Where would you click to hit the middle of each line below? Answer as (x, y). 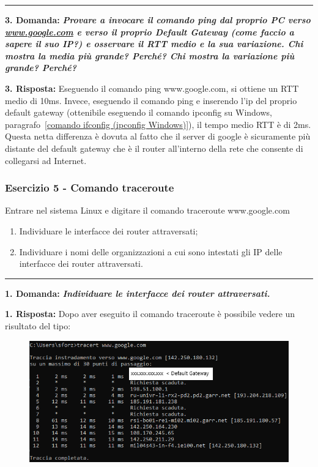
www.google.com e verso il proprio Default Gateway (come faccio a (150, 32)
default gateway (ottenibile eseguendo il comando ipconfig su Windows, (139, 112)
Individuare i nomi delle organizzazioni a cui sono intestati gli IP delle (151, 251)
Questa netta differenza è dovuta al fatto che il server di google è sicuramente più (158, 136)
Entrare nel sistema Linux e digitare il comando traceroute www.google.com (147, 210)
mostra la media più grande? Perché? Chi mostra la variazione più (150, 55)
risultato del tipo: (38, 325)
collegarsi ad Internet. (46, 160)
